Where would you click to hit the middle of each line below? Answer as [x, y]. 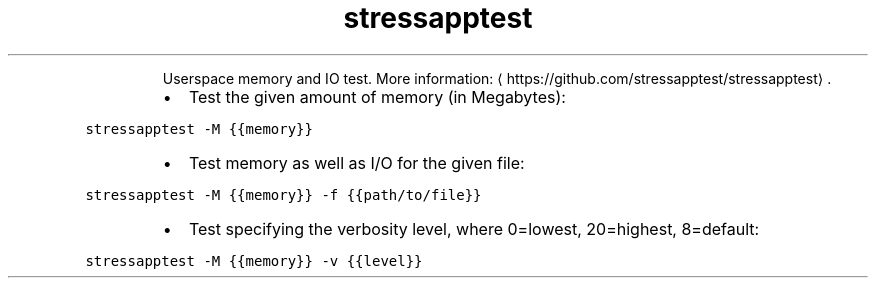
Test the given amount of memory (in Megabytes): [377, 96]
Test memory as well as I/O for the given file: [356, 162]
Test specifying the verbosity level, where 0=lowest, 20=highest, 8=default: [474, 228]
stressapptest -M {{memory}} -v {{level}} [254, 260]
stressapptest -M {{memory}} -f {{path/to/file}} [283, 194]
